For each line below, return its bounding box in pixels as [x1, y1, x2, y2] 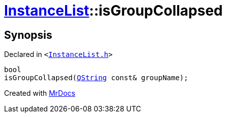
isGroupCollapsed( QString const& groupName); [4, 74, 188, 82]
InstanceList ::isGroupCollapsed [4, 2, 223, 19]
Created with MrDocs [4, 89, 76, 98]
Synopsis [4, 28, 52, 41]
